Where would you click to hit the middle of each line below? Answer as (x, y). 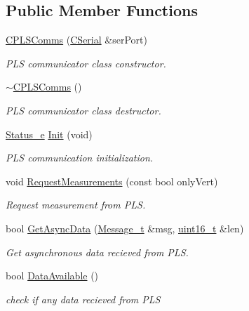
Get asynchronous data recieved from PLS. (97, 252)
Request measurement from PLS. (76, 205)
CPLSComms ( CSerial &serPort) (76, 40)
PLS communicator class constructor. (86, 63)
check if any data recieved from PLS (83, 299)
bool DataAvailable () (52, 276)
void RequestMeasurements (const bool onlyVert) (112, 181)
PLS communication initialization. (80, 158)
